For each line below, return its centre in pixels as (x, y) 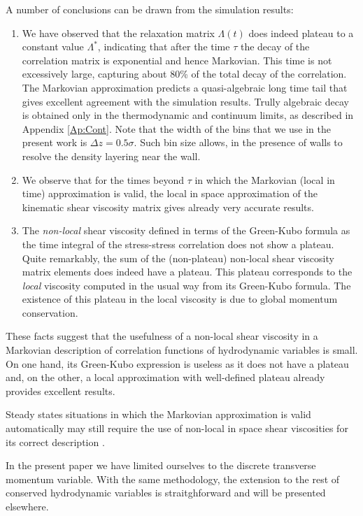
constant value (53, 46)
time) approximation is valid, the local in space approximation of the (170, 193)
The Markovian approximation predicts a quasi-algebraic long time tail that (185, 87)
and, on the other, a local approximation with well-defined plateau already (165, 377)
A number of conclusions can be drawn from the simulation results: (150, 9)
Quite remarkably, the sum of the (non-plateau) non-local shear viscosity (178, 258)
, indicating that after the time (164, 46)
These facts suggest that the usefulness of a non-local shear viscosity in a (162, 336)
